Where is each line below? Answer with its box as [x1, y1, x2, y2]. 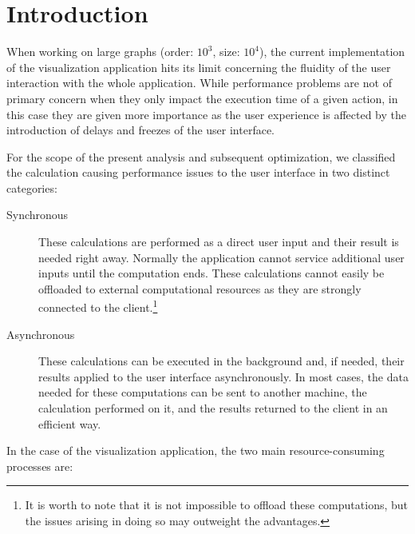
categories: [6, 179, 57, 196]
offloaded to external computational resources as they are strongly [38, 280, 362, 297]
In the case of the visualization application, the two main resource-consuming [6, 442, 385, 459]
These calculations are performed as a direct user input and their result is [38, 233, 399, 250]
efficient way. [38, 415, 101, 432]
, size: [212, 43, 240, 60]
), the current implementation [259, 43, 405, 60]
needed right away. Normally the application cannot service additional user [38, 249, 405, 265]
